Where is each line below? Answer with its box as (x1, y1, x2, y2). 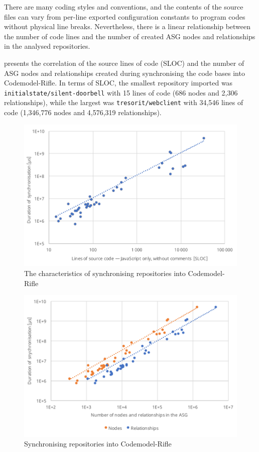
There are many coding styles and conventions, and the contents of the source (4, 2, 243, 12)
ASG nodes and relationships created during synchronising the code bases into (4, 67, 245, 78)
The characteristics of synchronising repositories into (24, 267, 186, 278)
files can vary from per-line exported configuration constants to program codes (4, 11, 245, 22)
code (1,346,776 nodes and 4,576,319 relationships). (4, 107, 162, 118)
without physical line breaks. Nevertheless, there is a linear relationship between (4, 21, 251, 32)
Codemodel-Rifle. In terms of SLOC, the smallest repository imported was (4, 77, 233, 88)
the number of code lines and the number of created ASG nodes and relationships (4, 31, 255, 41)
